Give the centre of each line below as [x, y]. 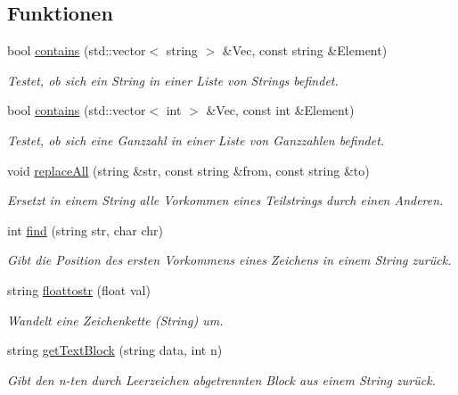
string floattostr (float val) [79, 289]
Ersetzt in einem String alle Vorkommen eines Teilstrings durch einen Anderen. [225, 200]
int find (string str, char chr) [85, 230]
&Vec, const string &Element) [305, 50]
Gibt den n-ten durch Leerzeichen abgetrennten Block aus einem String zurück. [221, 379]
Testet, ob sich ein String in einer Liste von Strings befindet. [173, 80]
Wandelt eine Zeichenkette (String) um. [115, 320]
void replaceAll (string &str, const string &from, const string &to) [188, 170]
